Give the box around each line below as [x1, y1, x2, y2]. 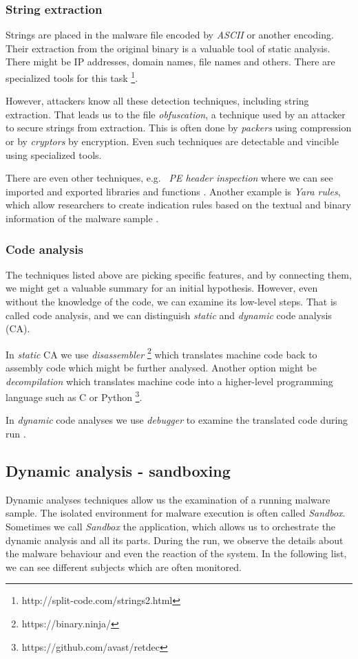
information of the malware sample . [6, 211, 159, 225]
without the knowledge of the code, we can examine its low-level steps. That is [6, 294, 337, 308]
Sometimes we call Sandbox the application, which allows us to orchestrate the [6, 519, 336, 534]
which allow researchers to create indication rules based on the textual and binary [6, 197, 351, 212]
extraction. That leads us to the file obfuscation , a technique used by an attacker [6, 107, 346, 121]
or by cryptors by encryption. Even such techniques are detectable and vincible [6, 134, 339, 149]
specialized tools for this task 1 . [6, 69, 138, 85]
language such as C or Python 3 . [6, 388, 143, 404]
